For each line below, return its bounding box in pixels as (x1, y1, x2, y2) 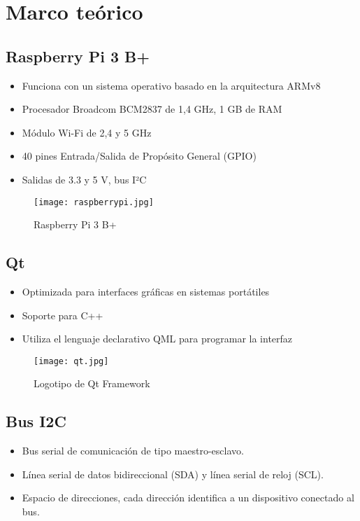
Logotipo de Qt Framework (34, 376, 150, 391)
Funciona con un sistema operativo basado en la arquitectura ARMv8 (22, 78, 321, 92)
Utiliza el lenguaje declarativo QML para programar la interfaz (22, 331, 293, 346)
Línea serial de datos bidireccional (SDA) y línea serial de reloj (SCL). (22, 466, 324, 481)
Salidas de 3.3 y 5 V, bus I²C (22, 172, 147, 186)
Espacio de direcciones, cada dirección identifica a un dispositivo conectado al (22, 490, 354, 505)
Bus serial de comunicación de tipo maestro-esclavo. (22, 443, 244, 458)
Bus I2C (6, 410, 66, 432)
